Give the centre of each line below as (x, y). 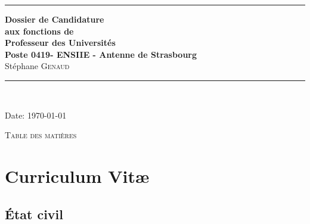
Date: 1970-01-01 (36, 115)
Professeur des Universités (60, 43)
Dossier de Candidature (55, 19)
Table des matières (41, 135)
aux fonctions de (39, 31)
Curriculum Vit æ (77, 175)
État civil (34, 214)
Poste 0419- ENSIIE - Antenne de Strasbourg (101, 54)
